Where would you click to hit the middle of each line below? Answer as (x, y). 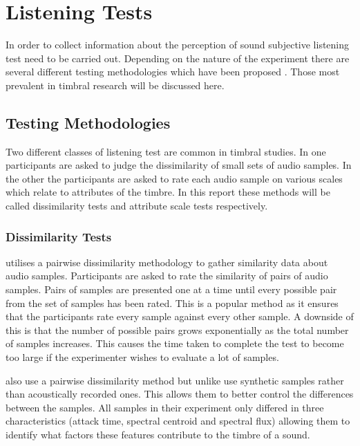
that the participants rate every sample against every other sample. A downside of (180, 316)
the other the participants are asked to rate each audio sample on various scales (174, 178)
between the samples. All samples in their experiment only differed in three (165, 407)
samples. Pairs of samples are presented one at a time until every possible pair (171, 289)
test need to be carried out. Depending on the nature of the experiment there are (178, 58)
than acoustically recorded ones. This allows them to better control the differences (180, 394)
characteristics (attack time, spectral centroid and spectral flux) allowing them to (178, 421)
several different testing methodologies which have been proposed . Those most (173, 72)
